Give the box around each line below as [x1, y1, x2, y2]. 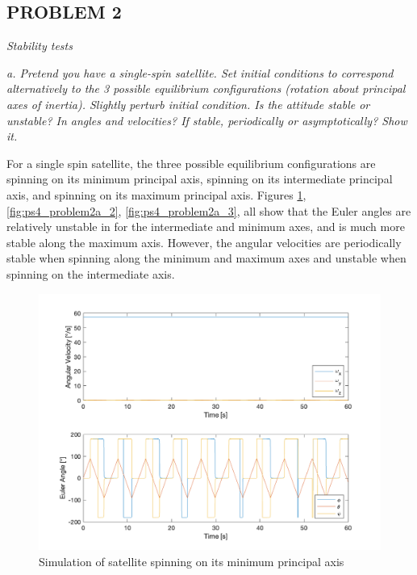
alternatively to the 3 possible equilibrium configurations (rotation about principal [6, 80, 406, 97]
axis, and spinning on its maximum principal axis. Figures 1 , [6, 186, 306, 203]
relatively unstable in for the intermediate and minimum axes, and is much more [6, 218, 405, 235]
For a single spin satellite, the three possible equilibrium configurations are [6, 154, 376, 171]
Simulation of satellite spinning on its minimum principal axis [39, 552, 344, 569]
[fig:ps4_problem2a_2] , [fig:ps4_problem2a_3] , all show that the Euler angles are [6, 202, 411, 219]
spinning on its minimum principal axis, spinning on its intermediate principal [6, 170, 393, 187]
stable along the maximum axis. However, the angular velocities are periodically [6, 233, 402, 250]
